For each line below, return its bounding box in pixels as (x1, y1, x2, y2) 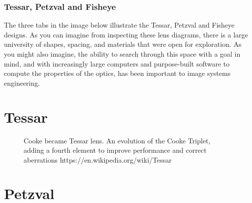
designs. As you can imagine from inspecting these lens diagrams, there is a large (4, 29, 248, 39)
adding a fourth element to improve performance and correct (24, 145, 207, 155)
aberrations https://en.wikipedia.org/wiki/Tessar (24, 154, 172, 165)
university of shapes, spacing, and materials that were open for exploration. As (4, 39, 242, 49)
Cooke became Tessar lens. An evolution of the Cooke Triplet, (24, 135, 211, 145)
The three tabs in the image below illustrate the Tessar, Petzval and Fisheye (4, 20, 235, 30)
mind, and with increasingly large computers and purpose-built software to (4, 58, 230, 68)
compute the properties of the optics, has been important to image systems (4, 68, 231, 78)
